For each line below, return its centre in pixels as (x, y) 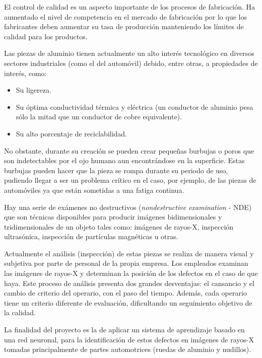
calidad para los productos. (46, 36)
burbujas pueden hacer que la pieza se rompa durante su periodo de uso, (116, 170)
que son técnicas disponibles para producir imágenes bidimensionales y (113, 217)
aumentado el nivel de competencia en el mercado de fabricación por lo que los (125, 16)
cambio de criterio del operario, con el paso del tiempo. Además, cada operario (125, 293)
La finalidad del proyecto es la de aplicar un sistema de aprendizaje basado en (124, 330)
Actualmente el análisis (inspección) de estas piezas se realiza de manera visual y (129, 253)
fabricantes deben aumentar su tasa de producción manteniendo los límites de (124, 26)
